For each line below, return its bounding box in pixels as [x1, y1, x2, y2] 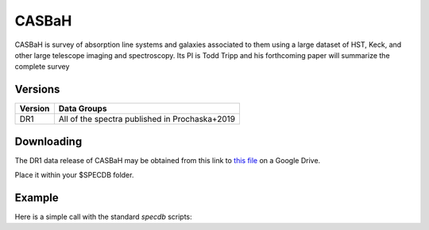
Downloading [14, 134, 83, 148]
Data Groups [58, 103, 107, 115]
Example [14, 191, 59, 205]
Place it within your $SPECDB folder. [14, 170, 134, 180]
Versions [14, 83, 60, 96]
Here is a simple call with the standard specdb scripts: [14, 212, 192, 222]
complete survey [14, 62, 70, 72]
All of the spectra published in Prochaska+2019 [58, 114, 236, 125]
